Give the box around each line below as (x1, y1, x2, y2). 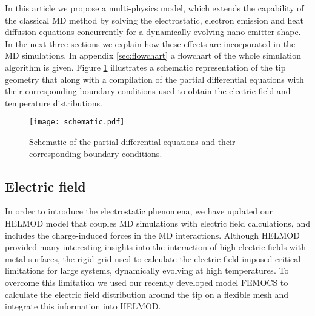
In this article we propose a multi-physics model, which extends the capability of (5, 2, 304, 14)
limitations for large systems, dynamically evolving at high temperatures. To (5, 264, 289, 277)
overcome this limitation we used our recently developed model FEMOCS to (5, 276, 288, 288)
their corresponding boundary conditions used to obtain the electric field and (5, 85, 291, 97)
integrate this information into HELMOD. (5, 300, 161, 312)
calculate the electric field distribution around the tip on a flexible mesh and (5, 288, 289, 300)
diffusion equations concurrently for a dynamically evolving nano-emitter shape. (5, 25, 301, 38)
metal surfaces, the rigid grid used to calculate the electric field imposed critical (5, 252, 301, 265)
